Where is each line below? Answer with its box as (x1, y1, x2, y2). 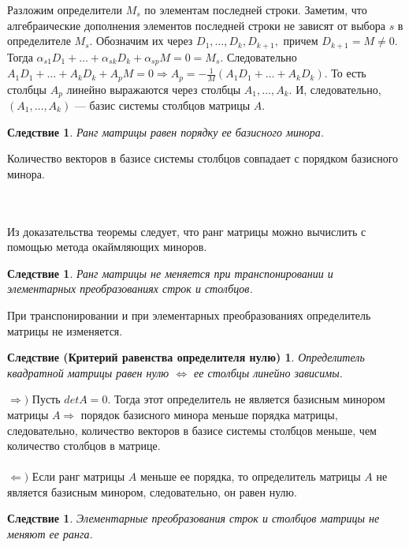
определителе (7, 32, 71, 49)
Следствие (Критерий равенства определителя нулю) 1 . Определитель (7, 349, 365, 365)
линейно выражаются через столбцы (66, 81, 241, 97)
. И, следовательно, (288, 81, 381, 97)
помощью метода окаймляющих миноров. (7, 238, 207, 255)
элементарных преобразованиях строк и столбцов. (7, 280, 253, 297)
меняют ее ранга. (7, 526, 93, 542)
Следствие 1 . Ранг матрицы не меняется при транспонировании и (7, 264, 333, 281)
